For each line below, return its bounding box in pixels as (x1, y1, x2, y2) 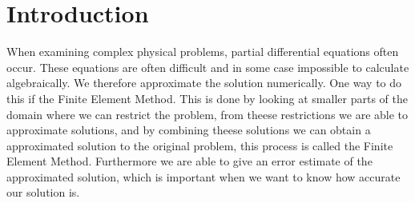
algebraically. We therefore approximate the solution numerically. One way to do (6, 74, 402, 91)
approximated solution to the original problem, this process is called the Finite (6, 137, 393, 153)
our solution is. (6, 184, 80, 201)
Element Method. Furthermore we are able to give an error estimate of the (6, 153, 373, 169)
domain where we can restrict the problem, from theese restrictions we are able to (6, 105, 409, 122)
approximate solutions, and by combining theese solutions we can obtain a (6, 121, 371, 138)
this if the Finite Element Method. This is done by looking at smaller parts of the (6, 90, 408, 106)
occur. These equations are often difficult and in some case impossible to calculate (6, 58, 409, 75)
